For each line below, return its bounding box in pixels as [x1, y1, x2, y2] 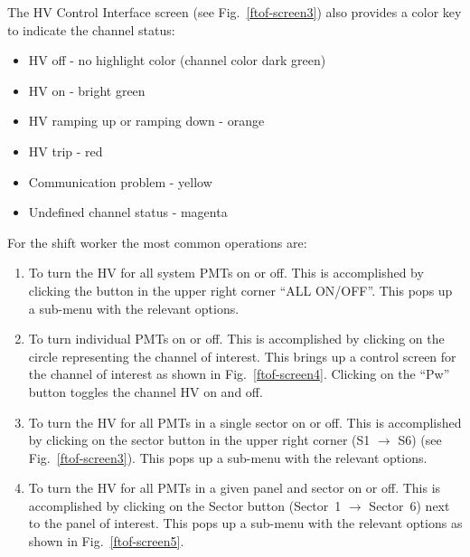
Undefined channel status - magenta [28, 203, 228, 222]
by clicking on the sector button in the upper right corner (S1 [28, 430, 371, 449]
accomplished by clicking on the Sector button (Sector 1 [28, 496, 342, 515]
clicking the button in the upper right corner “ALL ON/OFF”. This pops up [28, 280, 453, 299]
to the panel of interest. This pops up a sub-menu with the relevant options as [28, 514, 463, 533]
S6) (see [398, 430, 442, 449]
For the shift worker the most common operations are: [7, 232, 307, 251]
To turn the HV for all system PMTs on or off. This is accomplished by [28, 263, 424, 282]
